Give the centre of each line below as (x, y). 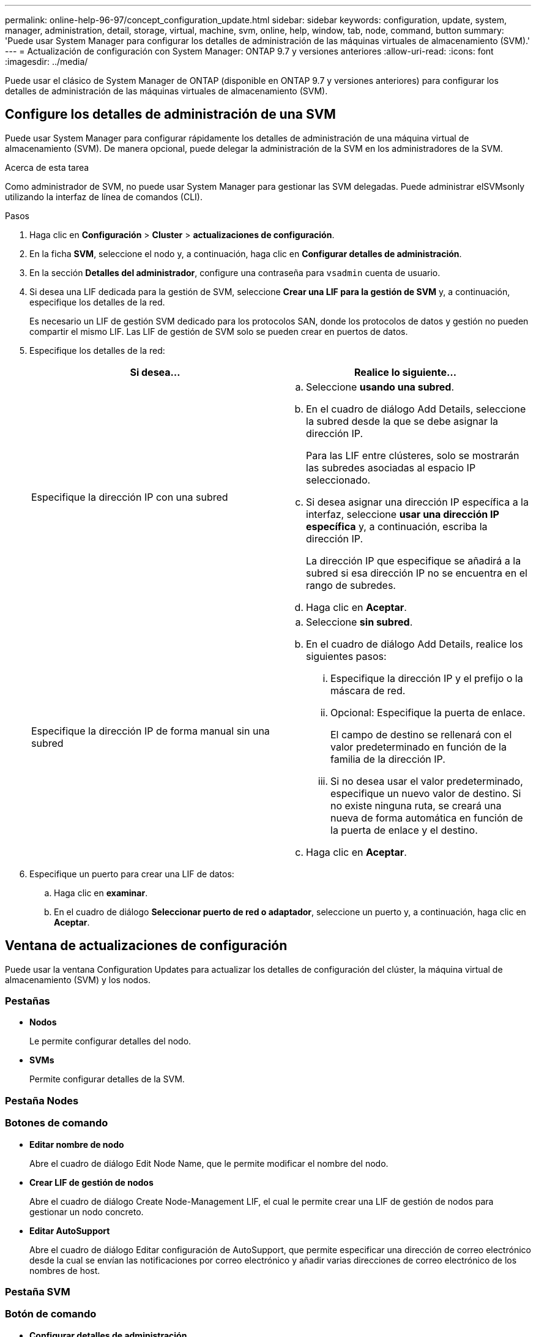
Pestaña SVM (38, 1291)
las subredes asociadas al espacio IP (391, 467)
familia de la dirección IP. (388, 759)
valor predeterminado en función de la (419, 747)
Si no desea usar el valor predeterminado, (427, 781)
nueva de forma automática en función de (427, 818)
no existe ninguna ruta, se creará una (416, 805)
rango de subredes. (351, 585)
